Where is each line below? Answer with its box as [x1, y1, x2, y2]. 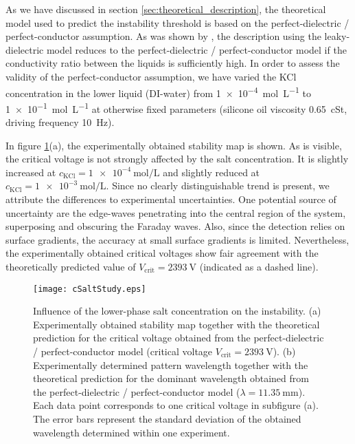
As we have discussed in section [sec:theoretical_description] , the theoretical [5, 2, 326, 16]
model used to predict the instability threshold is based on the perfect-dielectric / [5, 15, 350, 30]
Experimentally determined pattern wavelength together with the [33, 357, 308, 372]
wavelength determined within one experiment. [33, 425, 230, 439]
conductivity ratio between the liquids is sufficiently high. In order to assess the [5, 56, 340, 70]
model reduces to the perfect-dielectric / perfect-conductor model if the [46, 42, 347, 56]
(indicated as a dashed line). [199, 260, 319, 273]
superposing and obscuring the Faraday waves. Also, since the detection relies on [5, 219, 345, 233]
